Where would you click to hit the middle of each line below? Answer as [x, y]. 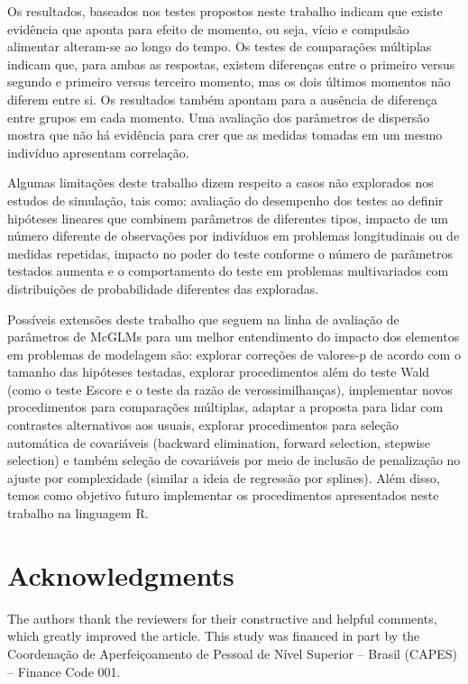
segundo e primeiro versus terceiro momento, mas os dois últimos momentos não [229, 82]
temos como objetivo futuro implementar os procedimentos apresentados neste [223, 495]
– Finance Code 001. [64, 671]
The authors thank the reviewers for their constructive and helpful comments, [222, 618]
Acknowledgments [121, 575]
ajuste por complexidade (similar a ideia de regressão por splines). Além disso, [224, 477]
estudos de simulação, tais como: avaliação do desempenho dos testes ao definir [225, 200]
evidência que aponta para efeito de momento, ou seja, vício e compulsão [208, 28]
